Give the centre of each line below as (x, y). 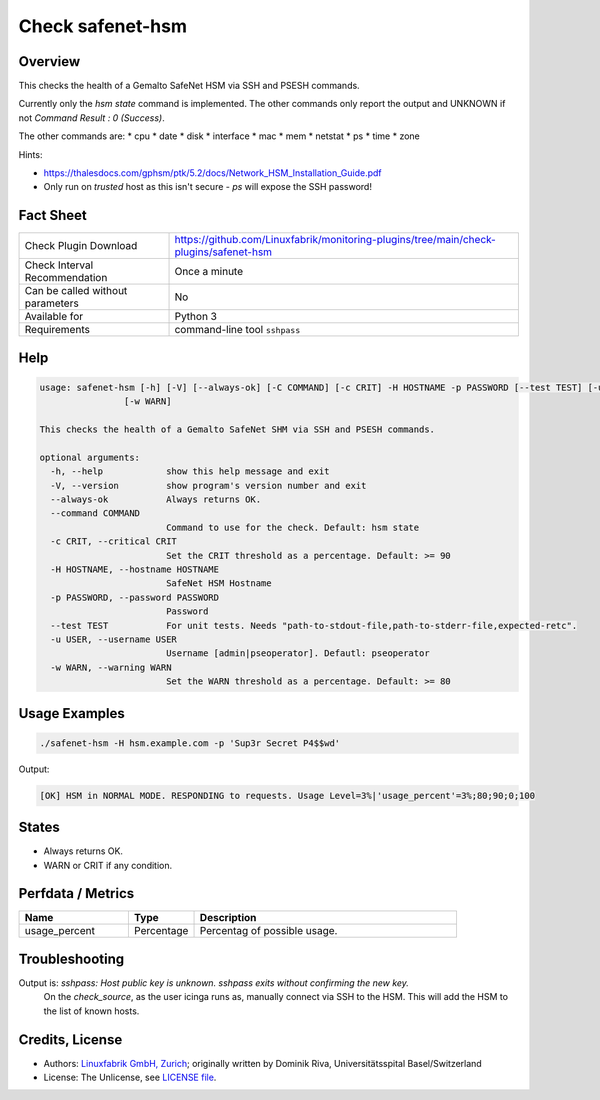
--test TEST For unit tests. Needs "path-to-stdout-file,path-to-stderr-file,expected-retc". (314, 625)
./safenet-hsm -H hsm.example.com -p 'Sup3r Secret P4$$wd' (190, 743)
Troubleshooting (71, 958)
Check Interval (59, 265)
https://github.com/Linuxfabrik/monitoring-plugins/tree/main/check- (335, 240)
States (39, 827)
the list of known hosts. (91, 1011)
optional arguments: (89, 457)
